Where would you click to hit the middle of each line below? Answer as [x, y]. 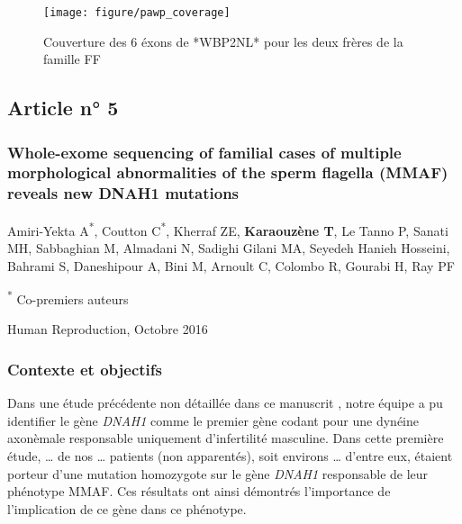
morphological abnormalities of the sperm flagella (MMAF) [228, 172]
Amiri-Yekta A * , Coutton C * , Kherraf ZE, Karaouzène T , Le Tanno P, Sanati [228, 229]
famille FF [72, 59]
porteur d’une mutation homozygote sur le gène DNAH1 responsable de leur [218, 473]
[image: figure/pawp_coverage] [137, 13]
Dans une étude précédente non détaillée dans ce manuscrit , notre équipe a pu [225, 403]
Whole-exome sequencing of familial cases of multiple [204, 152]
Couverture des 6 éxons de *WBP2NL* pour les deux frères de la [223, 41]
